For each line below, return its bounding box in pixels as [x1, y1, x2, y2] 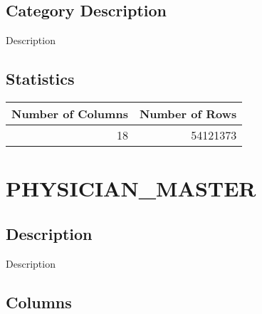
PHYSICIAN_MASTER [6, 174, 256, 203]
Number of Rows [139, 105, 237, 122]
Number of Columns [11, 105, 128, 122]
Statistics [6, 68, 75, 90]
